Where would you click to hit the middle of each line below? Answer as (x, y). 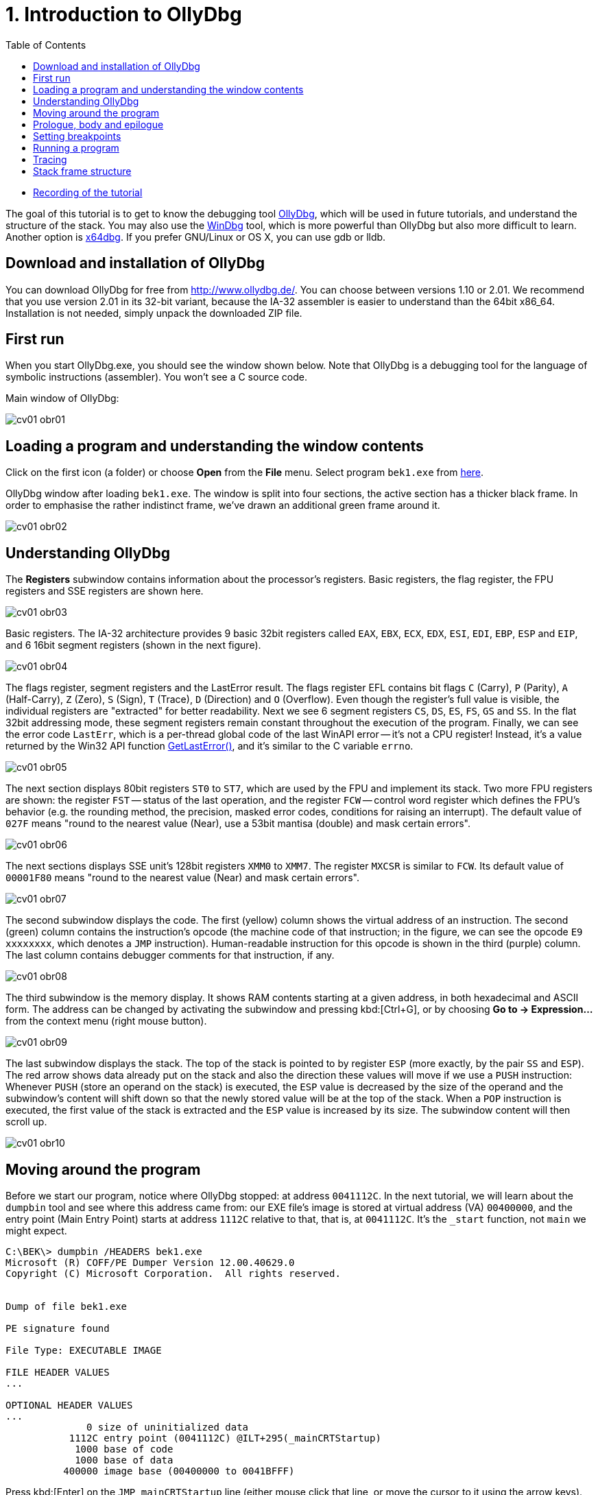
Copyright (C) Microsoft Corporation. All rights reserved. (173, 1273)
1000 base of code (124, 1449)
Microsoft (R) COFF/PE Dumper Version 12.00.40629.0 (150, 1262)
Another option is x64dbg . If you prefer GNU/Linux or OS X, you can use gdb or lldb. (196, 237)
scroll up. (26, 1122)
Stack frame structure (82, 171)
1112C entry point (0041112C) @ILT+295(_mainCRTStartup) (225, 1438)
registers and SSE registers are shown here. (105, 591)
